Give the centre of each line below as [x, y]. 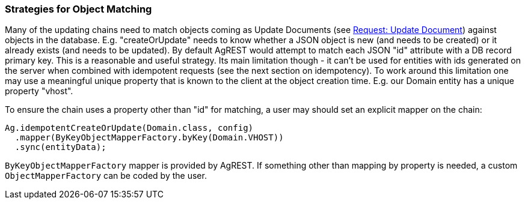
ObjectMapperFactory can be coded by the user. [106, 176]
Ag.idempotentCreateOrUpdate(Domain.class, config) [129, 128]
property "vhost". [39, 91]
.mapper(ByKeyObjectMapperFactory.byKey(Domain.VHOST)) [149, 138]
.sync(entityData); [60, 147]
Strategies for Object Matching [78, 9]
